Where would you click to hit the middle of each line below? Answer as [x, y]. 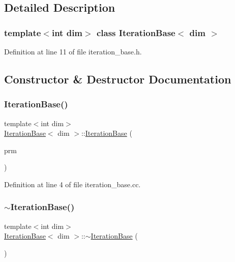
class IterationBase [136, 32]
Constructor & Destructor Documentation [118, 79]
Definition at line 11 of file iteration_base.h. [73, 51]
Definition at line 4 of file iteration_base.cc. [72, 184]
